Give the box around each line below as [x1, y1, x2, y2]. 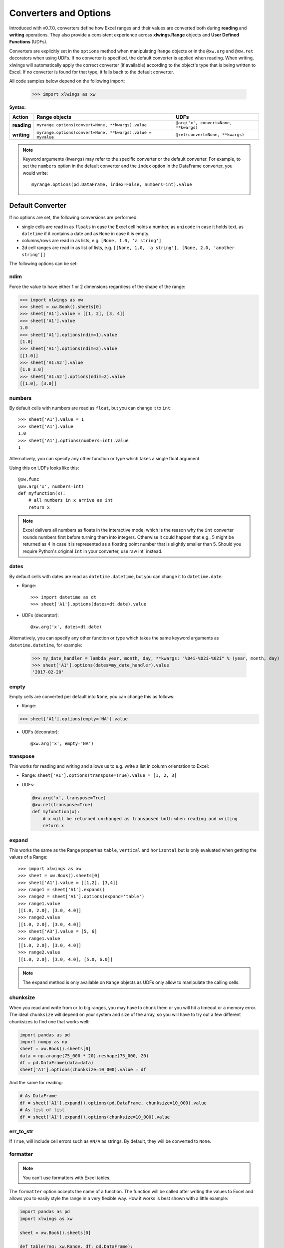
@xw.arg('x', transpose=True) [32, 795, 106, 801]
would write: [22, 170, 48, 176]
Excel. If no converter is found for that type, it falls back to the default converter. [9, 69, 174, 75]
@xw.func [18, 477, 39, 482]
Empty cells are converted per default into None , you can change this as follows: [9, 694, 175, 700]
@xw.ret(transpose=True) [32, 802, 93, 808]
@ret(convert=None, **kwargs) [175, 132, 245, 137]
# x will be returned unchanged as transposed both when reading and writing [42, 816, 238, 821]
